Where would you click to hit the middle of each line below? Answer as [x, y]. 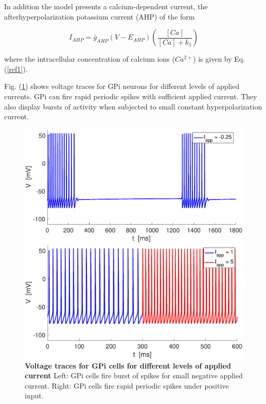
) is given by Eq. [219, 59]
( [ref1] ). [16, 69]
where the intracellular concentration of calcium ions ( [90, 59]
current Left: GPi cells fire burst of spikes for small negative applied [134, 375]
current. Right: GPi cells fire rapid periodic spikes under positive [127, 385]
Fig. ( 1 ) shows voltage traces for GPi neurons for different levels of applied [122, 86]
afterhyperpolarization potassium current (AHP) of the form [100, 16]
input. [34, 396]
